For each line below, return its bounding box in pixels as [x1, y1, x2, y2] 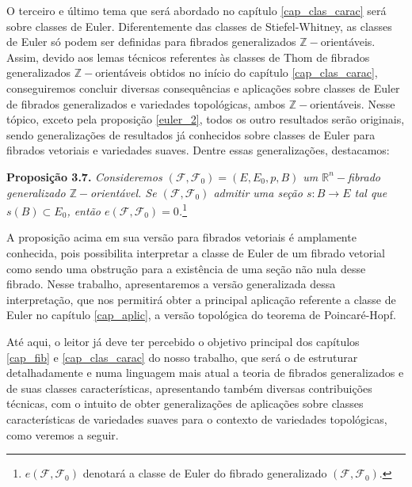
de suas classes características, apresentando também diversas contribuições [6, 379, 372, 396]
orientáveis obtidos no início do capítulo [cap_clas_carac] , [95, 64, 378, 81]
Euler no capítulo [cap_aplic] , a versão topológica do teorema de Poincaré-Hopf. [6, 306, 396, 323]
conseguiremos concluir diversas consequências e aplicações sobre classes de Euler [6, 79, 400, 96]
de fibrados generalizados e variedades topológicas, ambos [6, 95, 286, 112]
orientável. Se [90, 184, 157, 200]
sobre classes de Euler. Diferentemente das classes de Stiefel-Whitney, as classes [6, 17, 392, 34]
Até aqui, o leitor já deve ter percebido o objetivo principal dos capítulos [6, 333, 360, 349]
